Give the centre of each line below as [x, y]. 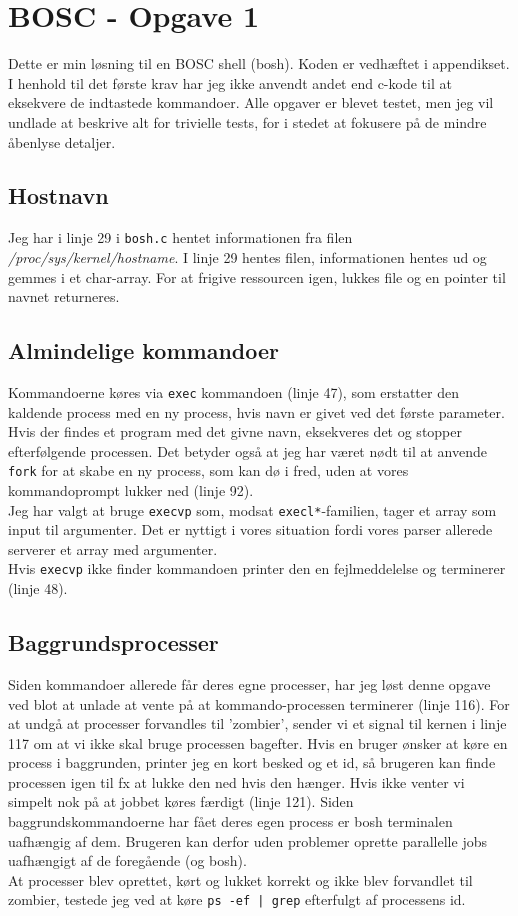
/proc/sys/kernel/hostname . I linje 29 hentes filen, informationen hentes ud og [247, 256]
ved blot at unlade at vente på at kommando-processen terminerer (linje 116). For [259, 703]
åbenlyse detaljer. [62, 141]
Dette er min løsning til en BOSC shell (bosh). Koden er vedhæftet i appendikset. [259, 63]
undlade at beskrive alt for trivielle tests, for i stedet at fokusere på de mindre [247, 121]
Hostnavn [58, 195]
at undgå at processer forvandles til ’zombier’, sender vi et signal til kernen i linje [257, 723]
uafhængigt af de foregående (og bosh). [127, 860]
